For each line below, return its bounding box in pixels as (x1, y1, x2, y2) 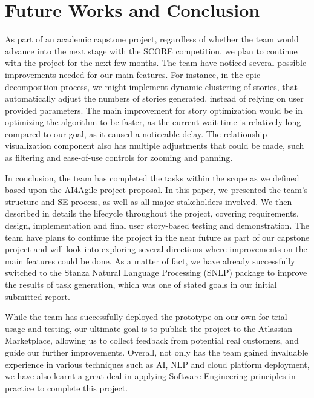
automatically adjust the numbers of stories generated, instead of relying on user (5, 92, 304, 105)
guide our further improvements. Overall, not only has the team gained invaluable (5, 345, 309, 358)
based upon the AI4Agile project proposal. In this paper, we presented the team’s (5, 183, 308, 196)
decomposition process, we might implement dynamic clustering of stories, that (5, 80, 298, 93)
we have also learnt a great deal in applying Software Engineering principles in (5, 370, 296, 382)
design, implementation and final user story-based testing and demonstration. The (5, 219, 310, 232)
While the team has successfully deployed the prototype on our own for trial (5, 310, 287, 323)
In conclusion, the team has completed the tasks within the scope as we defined (5, 171, 299, 184)
